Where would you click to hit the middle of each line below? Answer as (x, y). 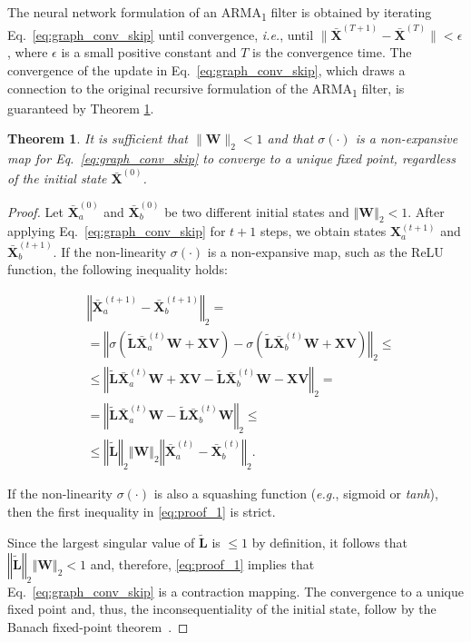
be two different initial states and (257, 211)
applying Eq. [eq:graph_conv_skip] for (117, 231)
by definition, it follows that (329, 543)
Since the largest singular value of (101, 543)
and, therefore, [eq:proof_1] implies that (202, 563)
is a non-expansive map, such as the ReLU (325, 251)
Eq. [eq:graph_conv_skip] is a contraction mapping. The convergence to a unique (235, 591)
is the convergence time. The (332, 52)
